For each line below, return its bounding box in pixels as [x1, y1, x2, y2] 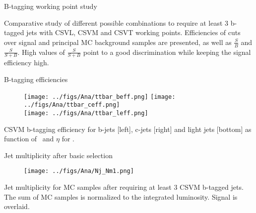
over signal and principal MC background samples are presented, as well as [4, 37, 232, 47]
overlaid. [4, 201, 30, 212]
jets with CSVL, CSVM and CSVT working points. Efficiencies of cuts [26, 27, 241, 38]
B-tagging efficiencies [4, 74, 68, 85]
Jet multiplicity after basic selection [4, 150, 113, 160]
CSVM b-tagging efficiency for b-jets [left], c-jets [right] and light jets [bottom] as [4, 124, 252, 134]
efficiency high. [4, 57, 49, 68]
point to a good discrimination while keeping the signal [83, 46, 251, 57]
